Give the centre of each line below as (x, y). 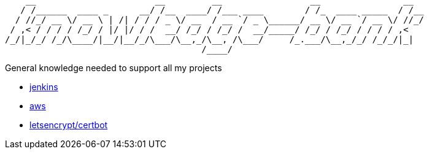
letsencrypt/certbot (69, 125)
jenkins (44, 87)
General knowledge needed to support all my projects (114, 68)
